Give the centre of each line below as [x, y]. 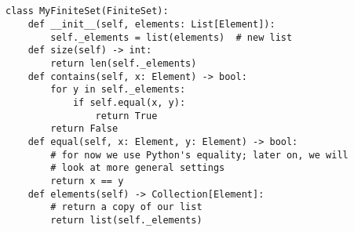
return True [126, 116]
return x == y [87, 181]
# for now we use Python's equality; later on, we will [199, 155]
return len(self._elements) [124, 63]
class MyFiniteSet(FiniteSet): [87, 11]
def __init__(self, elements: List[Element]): [151, 24]
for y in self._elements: [118, 90]
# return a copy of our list [126, 207]
